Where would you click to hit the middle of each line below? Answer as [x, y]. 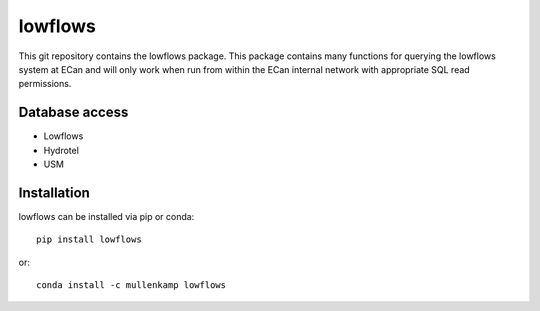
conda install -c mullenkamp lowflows [131, 285]
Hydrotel [61, 150]
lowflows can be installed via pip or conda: [106, 216]
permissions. [45, 84]
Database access [73, 112]
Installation [54, 192]
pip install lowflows [89, 239]
